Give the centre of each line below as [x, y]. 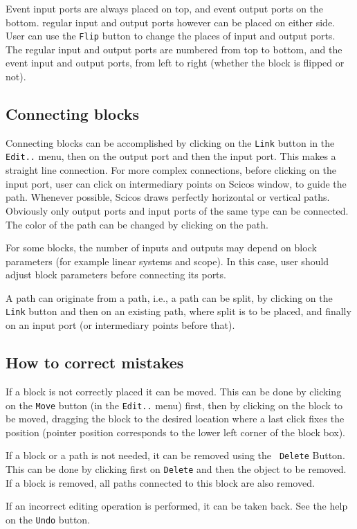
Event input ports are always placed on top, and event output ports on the [165, 8]
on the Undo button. [48, 519]
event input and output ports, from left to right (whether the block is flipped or [175, 63]
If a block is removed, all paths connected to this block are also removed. [160, 482]
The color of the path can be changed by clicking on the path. [137, 224]
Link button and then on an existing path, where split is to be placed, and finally [178, 311]
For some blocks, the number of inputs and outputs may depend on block [161, 248]
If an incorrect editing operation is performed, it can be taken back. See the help [177, 506]
